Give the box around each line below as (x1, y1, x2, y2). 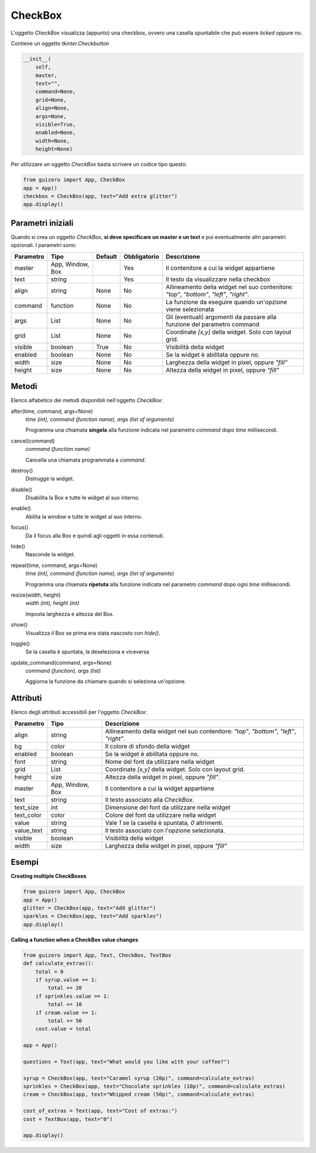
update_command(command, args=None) (11, 659, 112, 666)
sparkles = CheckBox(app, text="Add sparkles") (23, 913, 162, 919)
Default (95, 252, 117, 261)
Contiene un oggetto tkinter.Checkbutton (11, 40, 109, 47)
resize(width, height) (11, 591, 61, 598)
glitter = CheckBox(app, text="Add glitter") (23, 905, 156, 912)
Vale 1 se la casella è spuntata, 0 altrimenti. (105, 819, 224, 827)
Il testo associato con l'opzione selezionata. (105, 826, 225, 834)
